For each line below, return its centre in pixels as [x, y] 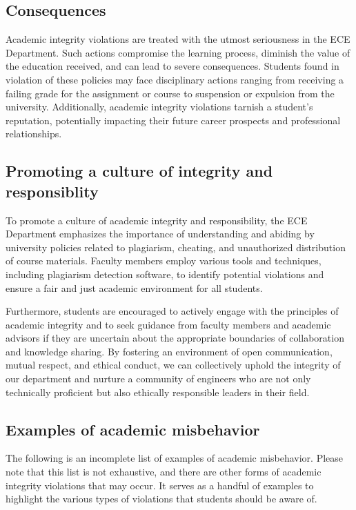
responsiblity [52, 191]
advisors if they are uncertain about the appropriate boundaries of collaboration [175, 338]
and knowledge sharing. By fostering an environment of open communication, [169, 351]
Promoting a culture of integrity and [139, 171]
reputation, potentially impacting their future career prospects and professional [173, 120]
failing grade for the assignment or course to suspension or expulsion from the [170, 93]
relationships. [34, 134]
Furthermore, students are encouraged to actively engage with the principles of [172, 311]
